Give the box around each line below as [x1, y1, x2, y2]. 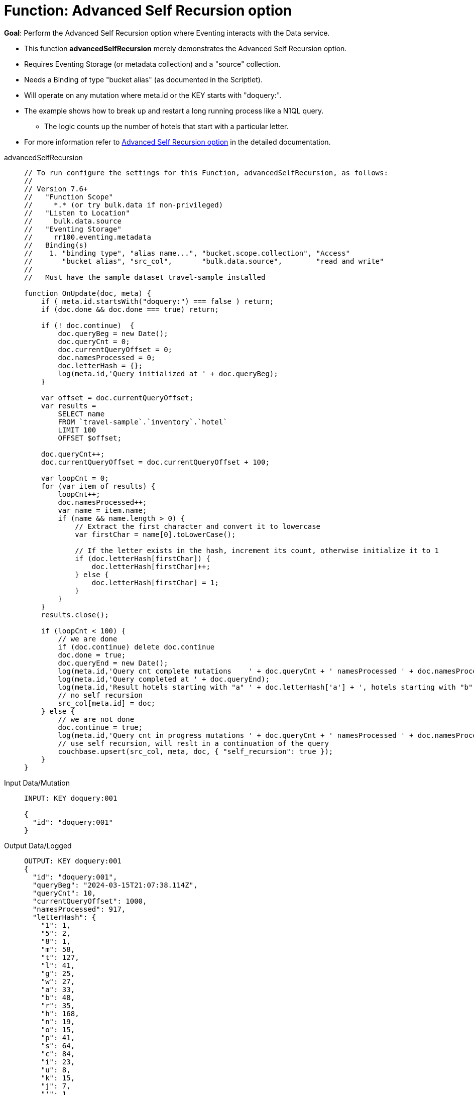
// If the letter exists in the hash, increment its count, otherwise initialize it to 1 [75, 546, 439, 555]
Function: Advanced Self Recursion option [4, 2, 292, 19]
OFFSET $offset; [58, 433, 122, 442]
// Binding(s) [24, 241, 88, 249]
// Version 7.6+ [24, 184, 88, 193]
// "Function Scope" [24, 192, 113, 201]
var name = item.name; [58, 506, 147, 514]
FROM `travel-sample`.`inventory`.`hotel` [58, 417, 227, 426]
